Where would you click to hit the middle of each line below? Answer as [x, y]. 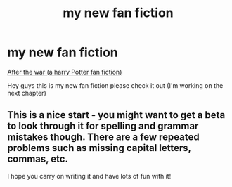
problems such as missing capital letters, [99, 148]
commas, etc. [38, 159]
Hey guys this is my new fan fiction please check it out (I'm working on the [115, 85]
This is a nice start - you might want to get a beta [116, 115]
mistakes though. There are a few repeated [103, 137]
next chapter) [27, 93]
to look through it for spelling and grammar [103, 126]
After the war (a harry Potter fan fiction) [65, 72]
